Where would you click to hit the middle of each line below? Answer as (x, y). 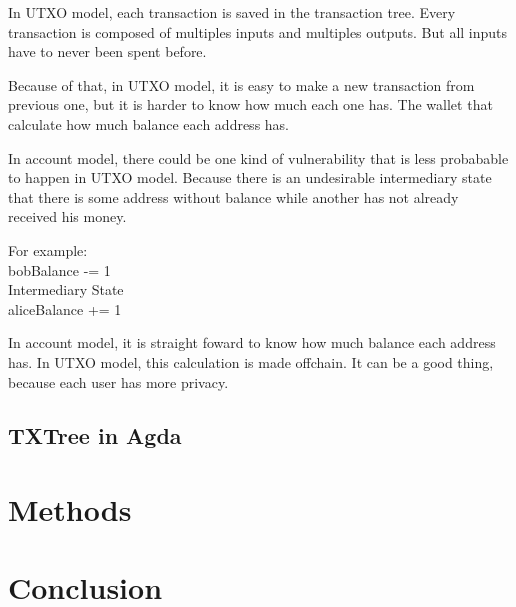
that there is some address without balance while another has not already (233, 196)
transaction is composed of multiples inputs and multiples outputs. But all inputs (258, 31)
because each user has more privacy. (118, 381)
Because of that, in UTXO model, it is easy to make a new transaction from (241, 84)
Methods (70, 509)
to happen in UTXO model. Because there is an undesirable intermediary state (250, 177)
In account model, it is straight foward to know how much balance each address (252, 342)
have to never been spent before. (107, 51)
